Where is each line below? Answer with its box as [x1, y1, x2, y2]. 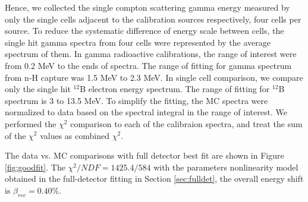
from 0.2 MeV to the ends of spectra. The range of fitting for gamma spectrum [5, 59, 292, 71]
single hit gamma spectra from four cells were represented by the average [5, 36, 271, 48]
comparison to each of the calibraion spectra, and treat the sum [70, 117, 303, 130]
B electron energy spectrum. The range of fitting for [80, 83, 270, 95]
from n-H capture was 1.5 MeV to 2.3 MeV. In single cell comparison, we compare [5, 71, 303, 83]
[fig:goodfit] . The [5, 160, 65, 173]
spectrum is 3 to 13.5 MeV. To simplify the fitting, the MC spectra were [5, 94, 268, 106]
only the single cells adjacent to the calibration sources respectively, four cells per [5, 12, 301, 25]
